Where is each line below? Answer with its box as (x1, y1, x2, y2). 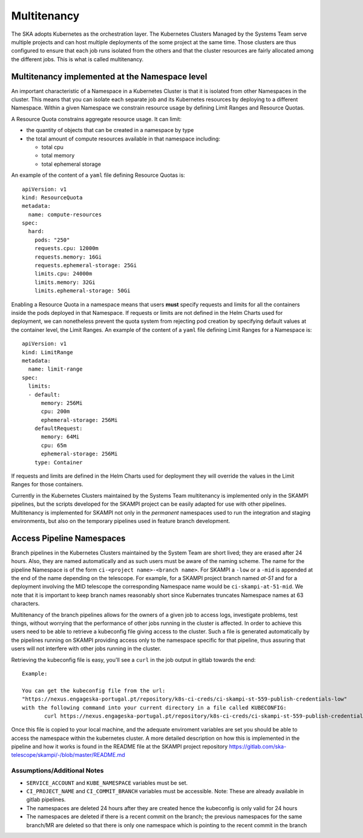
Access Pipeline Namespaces (11, 533, 126, 543)
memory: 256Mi (41, 400, 83, 406)
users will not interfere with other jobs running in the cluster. (11, 645, 162, 652)
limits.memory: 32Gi (34, 279, 96, 286)
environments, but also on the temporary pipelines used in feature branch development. (11, 517, 231, 524)
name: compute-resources (28, 211, 102, 218)
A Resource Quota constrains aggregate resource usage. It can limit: (11, 115, 181, 122)
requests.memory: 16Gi (34, 253, 102, 260)
